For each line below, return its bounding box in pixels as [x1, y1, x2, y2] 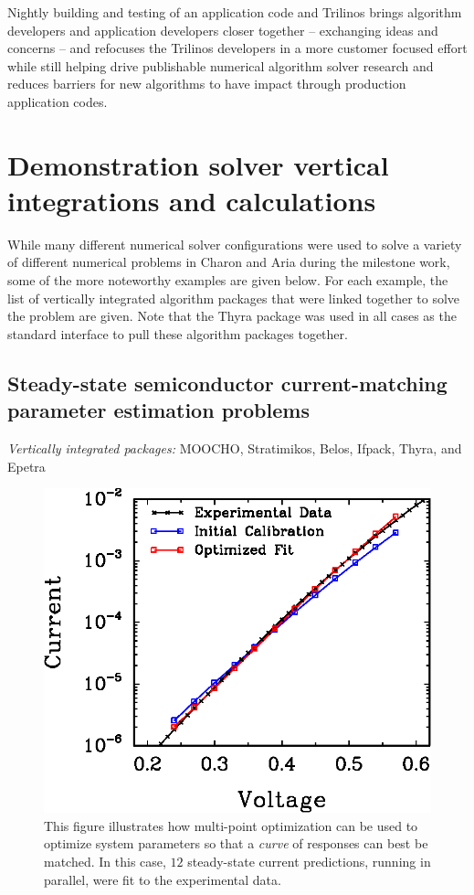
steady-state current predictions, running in [187, 851, 431, 870]
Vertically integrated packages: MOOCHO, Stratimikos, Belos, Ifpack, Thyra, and [7, 439, 462, 458]
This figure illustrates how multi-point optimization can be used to [44, 815, 418, 835]
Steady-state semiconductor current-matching [7, 368, 448, 397]
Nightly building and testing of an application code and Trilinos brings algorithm [7, 3, 462, 21]
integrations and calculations [7, 181, 376, 218]
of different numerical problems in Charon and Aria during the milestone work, [7, 252, 450, 272]
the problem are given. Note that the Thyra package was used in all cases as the [7, 306, 457, 325]
